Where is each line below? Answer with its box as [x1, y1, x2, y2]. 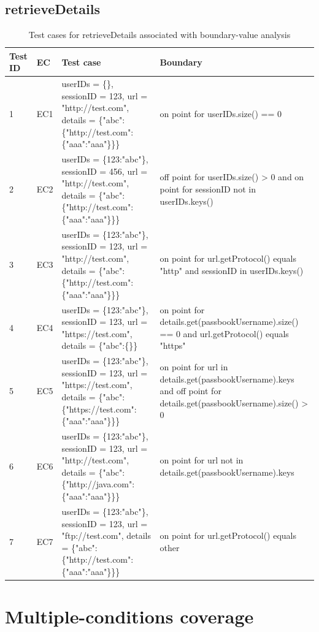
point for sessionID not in [159, 183, 256, 196]
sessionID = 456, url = [61, 164, 148, 177]
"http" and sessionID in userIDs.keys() [159, 264, 304, 276]
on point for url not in [159, 454, 244, 466]
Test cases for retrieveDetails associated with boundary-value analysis [28, 28, 291, 41]
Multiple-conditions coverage [5, 604, 254, 629]
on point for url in [159, 360, 228, 373]
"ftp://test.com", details [61, 529, 152, 542]
